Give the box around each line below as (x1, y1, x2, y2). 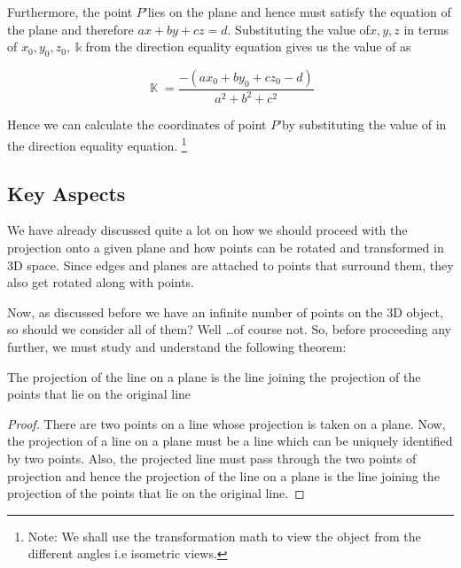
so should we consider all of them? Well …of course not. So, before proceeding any (7, 320, 452, 338)
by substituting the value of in (282, 115, 447, 134)
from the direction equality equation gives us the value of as (85, 37, 411, 56)
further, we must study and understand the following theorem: (7, 337, 347, 355)
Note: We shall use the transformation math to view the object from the (27, 526, 421, 545)
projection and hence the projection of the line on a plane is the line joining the (7, 466, 440, 485)
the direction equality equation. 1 (7, 133, 187, 154)
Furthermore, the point (7, 3, 133, 20)
